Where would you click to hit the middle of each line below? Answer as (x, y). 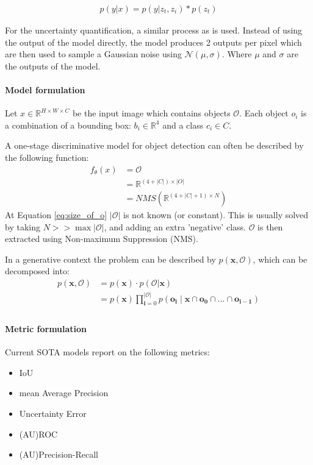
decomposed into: (37, 271)
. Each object (264, 113)
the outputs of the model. (53, 66)
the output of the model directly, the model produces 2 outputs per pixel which (153, 42)
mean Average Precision (64, 393)
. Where (237, 54)
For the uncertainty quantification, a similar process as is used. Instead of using (154, 30)
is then (270, 226)
